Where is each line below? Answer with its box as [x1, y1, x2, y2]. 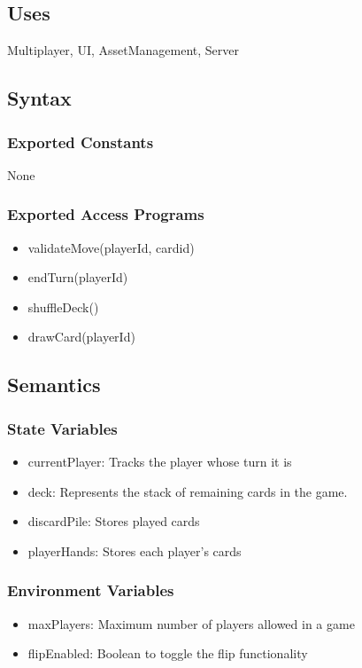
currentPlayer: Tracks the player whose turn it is [27, 452, 292, 470]
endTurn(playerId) [27, 268, 128, 287]
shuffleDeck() [27, 297, 99, 316]
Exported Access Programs [7, 203, 204, 225]
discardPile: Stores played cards [27, 512, 200, 530]
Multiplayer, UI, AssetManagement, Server [7, 41, 239, 59]
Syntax [7, 84, 72, 112]
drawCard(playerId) [27, 327, 135, 346]
